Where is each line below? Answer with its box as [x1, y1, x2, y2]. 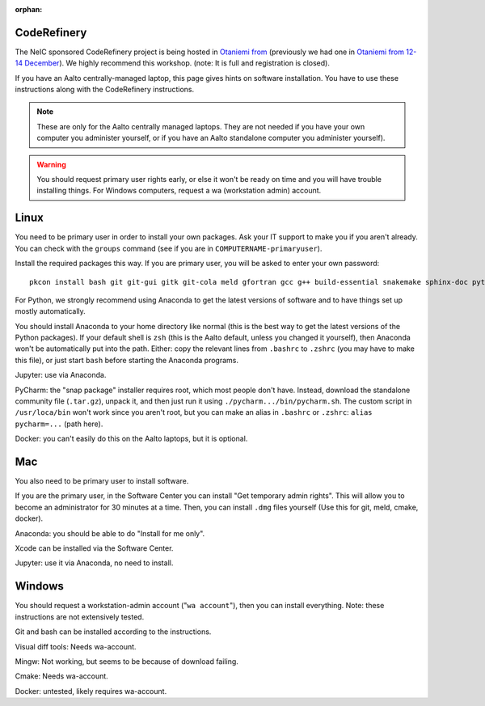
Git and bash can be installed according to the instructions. [15, 627, 212, 636]
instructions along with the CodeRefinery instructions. [15, 85, 195, 95]
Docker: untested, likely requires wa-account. [15, 686, 167, 695]
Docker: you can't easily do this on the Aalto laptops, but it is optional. [15, 433, 248, 444]
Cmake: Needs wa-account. [15, 671, 108, 681]
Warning [36, 159, 66, 169]
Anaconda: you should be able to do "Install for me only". [15, 528, 205, 538]
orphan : [15, 5, 43, 14]
